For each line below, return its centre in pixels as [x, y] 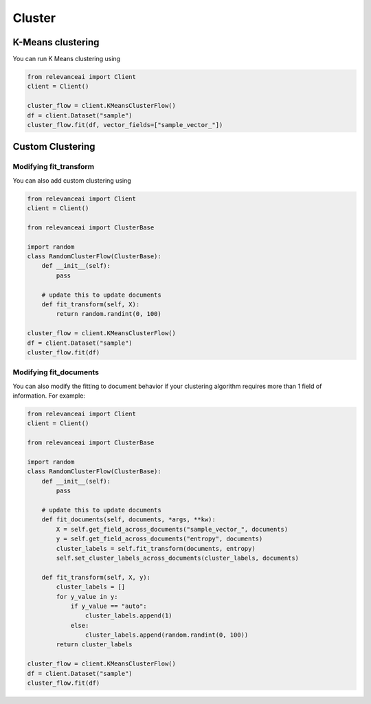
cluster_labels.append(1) [128, 616]
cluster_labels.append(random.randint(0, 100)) [167, 635]
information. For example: [49, 396]
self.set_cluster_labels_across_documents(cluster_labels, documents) [177, 558]
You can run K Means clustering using [66, 59]
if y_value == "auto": [109, 606]
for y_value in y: [87, 597]
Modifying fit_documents [56, 372]
